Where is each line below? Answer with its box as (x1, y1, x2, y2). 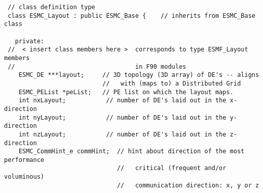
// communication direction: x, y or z (116, 181, 259, 189)
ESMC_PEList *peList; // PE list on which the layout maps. (18, 88, 234, 96)
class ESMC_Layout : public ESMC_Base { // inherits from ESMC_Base (8, 12, 255, 19)
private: (15, 37, 44, 45)
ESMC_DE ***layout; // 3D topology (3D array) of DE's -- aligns (18, 71, 259, 79)
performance (4, 156, 44, 163)
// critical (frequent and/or (116, 164, 226, 172)
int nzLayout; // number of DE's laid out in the (18, 130, 226, 138)
